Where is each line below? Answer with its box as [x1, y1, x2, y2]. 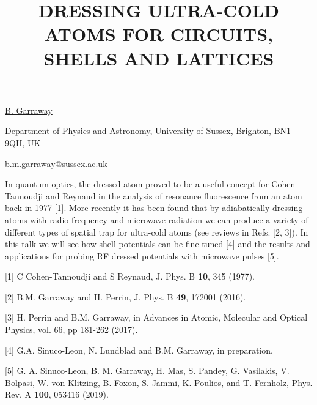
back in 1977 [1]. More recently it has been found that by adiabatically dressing [5, 201, 303, 214]
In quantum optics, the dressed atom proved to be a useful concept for [5, 177, 269, 190]
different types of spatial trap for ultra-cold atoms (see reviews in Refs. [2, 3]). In [5, 225, 308, 238]
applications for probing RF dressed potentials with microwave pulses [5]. [5, 249, 279, 262]
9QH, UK [5, 136, 41, 149]
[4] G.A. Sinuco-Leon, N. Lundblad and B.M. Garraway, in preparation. [5, 343, 273, 356]
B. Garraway [5, 103, 53, 116]
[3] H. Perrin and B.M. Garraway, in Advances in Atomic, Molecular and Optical [5, 311, 308, 324]
